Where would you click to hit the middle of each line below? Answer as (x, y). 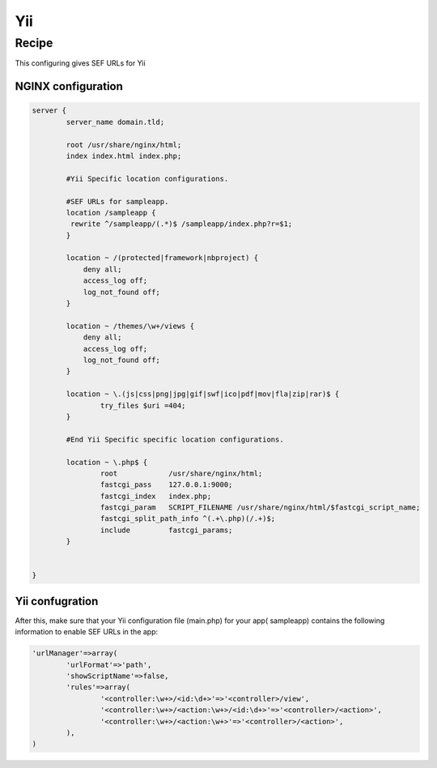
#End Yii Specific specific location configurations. (175, 439)
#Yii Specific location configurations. (147, 179)
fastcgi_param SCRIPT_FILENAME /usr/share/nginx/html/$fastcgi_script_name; (260, 508)
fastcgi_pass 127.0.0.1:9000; (166, 485)
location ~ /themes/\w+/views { (130, 326)
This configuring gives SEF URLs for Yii (80, 63)
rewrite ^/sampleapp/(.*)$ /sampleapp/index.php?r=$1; (181, 224)
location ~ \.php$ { (107, 462)
